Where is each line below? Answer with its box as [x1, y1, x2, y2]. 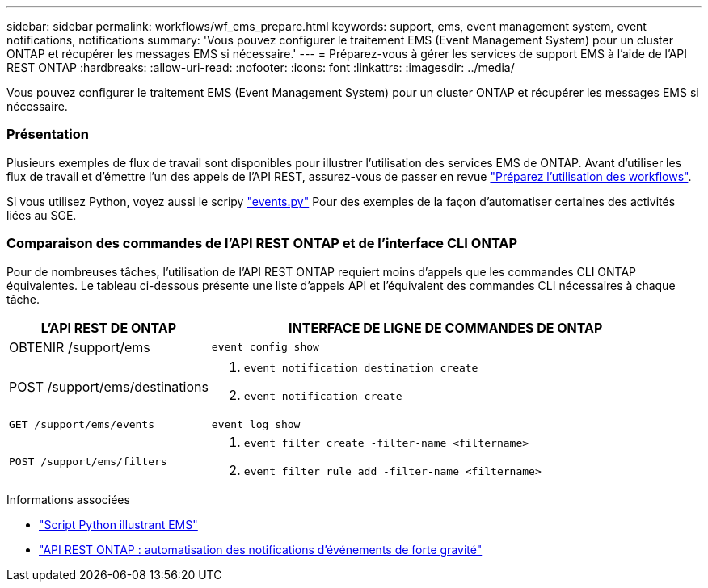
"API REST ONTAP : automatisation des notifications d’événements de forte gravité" [39, 542, 483, 556]
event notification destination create [243, 361, 478, 374]
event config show [211, 341, 319, 353]
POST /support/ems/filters [9, 456, 167, 468]
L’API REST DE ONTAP [40, 319, 177, 336]
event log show [211, 418, 301, 430]
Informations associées [6, 492, 130, 506]
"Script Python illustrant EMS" [39, 517, 198, 531]
